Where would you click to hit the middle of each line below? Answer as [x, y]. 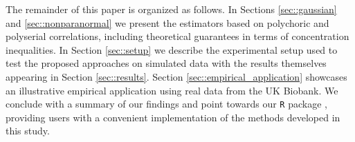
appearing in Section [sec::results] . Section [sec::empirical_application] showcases [176, 76]
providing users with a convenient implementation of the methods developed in [173, 117]
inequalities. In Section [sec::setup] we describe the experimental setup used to [172, 49]
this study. [28, 131]
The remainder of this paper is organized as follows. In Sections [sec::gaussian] [171, 9]
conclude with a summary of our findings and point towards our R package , [166, 104]
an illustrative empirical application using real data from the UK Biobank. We [172, 90]
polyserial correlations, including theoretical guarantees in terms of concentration [177, 36]
